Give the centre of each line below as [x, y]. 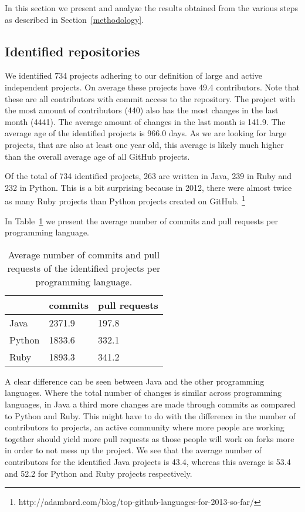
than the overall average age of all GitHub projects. [97, 156]
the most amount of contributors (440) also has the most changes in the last [142, 110]
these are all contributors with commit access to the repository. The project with [150, 98]
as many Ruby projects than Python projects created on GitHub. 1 [125, 200]
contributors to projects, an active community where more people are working [145, 427]
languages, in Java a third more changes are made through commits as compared [150, 404]
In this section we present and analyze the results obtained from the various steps [152, 8]
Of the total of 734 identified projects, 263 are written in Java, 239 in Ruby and [148, 176]
